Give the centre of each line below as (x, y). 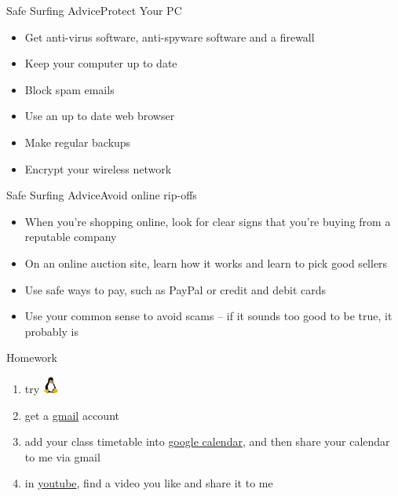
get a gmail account (72, 415)
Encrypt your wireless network (98, 168)
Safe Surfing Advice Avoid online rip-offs (102, 195)
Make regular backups (78, 142)
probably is (51, 331)
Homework (32, 357)
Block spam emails (69, 89)
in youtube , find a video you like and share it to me (149, 483)
